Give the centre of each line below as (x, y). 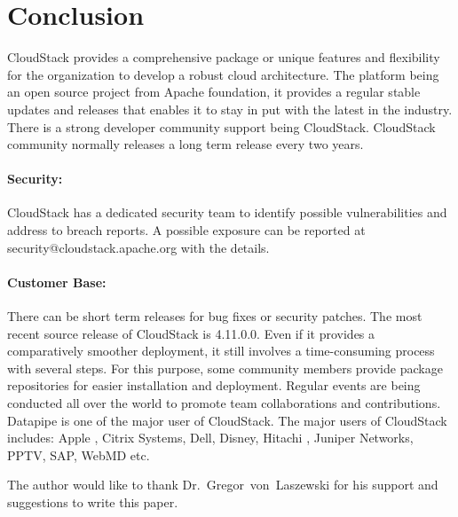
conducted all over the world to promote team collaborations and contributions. (224, 403)
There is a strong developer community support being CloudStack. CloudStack (221, 126)
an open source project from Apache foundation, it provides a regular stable (214, 92)
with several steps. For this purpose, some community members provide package (225, 368)
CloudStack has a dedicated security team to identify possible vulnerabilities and (227, 212)
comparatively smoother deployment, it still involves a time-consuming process (221, 351)
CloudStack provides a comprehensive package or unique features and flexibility (224, 57)
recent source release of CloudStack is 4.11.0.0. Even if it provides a (191, 333)
